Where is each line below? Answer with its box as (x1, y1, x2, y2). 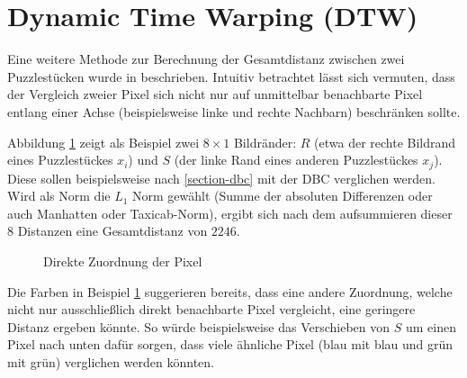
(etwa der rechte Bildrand (314, 132, 456, 151)
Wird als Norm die (7, 186, 111, 205)
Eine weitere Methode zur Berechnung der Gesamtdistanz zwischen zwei (7, 49, 405, 68)
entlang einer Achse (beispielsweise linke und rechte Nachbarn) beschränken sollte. (7, 102, 461, 121)
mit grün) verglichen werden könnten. (7, 352, 214, 371)
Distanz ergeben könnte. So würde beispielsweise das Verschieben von (7, 317, 391, 336)
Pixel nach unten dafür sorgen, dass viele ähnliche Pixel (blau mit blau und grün (7, 335, 454, 354)
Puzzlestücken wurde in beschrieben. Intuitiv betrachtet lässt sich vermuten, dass (7, 67, 455, 85)
